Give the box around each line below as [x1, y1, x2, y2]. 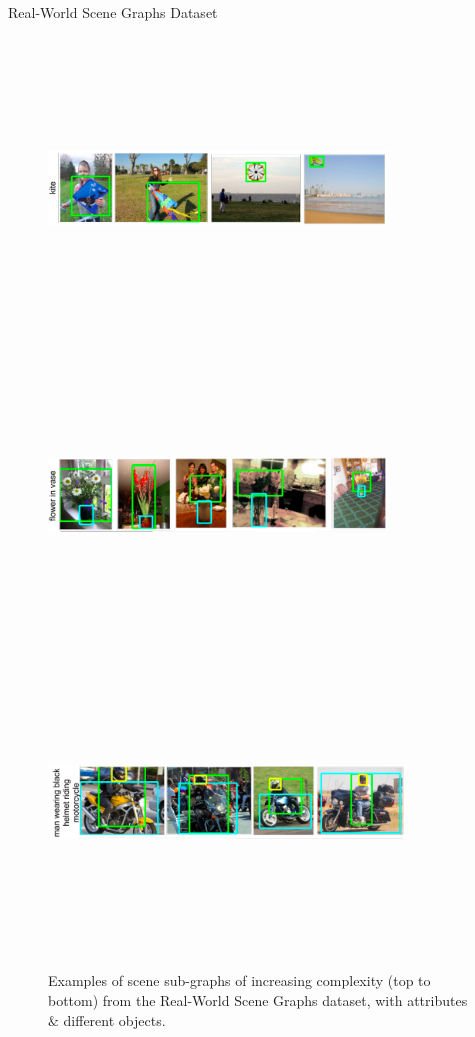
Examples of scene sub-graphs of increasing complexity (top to [48, 970, 431, 991]
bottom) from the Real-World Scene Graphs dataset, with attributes [48, 990, 468, 1011]
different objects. [63, 1009, 166, 1030]
